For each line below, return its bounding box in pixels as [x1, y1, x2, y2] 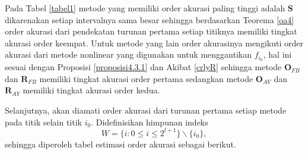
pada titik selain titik [5, 115, 82, 128]
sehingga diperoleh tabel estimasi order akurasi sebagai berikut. [5, 137, 236, 150]
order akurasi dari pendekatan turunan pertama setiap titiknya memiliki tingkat [5, 25, 297, 37]
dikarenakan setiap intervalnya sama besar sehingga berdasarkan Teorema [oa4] [5, 13, 294, 26]
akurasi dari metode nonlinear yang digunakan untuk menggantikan [5, 48, 252, 61]
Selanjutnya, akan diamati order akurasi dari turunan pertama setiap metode [5, 104, 287, 117]
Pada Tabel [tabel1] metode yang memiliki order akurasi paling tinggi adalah [5, 2, 285, 14]
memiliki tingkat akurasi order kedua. [23, 84, 160, 96]
